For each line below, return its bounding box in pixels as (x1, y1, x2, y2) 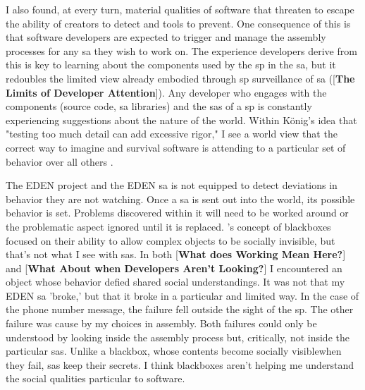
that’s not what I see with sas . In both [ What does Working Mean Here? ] (6, 247, 346, 262)
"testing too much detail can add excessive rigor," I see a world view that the (6, 126, 338, 141)
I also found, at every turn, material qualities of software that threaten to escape (6, 2, 354, 16)
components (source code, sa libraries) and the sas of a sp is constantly (6, 99, 312, 114)
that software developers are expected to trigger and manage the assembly (6, 30, 326, 44)
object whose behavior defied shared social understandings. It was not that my (6, 274, 345, 289)
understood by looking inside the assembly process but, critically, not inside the (6, 329, 349, 344)
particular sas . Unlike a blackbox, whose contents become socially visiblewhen (6, 343, 342, 358)
